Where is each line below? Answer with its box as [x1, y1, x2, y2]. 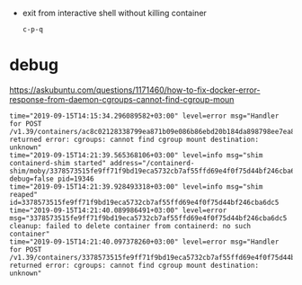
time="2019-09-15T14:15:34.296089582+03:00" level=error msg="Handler [9, 111, 280, 120]
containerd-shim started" [9, 158, 106, 167]
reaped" [9, 190, 39, 199]
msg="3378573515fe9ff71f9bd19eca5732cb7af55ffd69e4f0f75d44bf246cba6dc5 [9, 213, 288, 223]
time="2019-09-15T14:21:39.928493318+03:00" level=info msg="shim [9, 182, 263, 191]
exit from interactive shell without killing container [22, 8, 207, 18]
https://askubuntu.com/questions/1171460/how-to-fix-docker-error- [9, 85, 261, 95]
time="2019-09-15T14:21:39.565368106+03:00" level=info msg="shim [9, 150, 263, 160]
